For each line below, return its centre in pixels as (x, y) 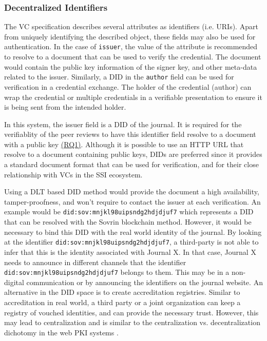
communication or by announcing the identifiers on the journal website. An (145, 282)
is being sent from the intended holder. (65, 107)
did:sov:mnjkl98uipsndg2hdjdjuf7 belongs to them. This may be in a (117, 272)
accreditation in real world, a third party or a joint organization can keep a (122, 302)
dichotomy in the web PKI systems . (61, 332)
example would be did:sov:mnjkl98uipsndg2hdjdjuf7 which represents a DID (129, 212)
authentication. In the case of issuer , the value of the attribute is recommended (131, 46)
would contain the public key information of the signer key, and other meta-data (131, 66)
